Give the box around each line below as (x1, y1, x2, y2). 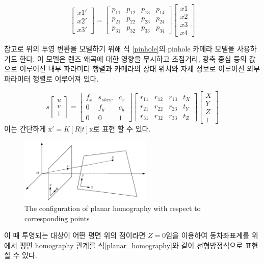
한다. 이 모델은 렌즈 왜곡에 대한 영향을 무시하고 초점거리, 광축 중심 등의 (19, 53, 247, 64)
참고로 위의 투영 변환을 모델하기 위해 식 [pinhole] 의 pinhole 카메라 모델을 (4, 43, 235, 54)
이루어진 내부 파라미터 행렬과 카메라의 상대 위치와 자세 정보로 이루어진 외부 (19, 63, 260, 74)
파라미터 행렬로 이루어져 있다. (4, 73, 99, 84)
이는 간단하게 (4, 123, 46, 134)
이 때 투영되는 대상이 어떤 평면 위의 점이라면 (4, 230, 146, 241)
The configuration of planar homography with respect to (24, 202, 201, 213)
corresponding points (24, 213, 90, 223)
